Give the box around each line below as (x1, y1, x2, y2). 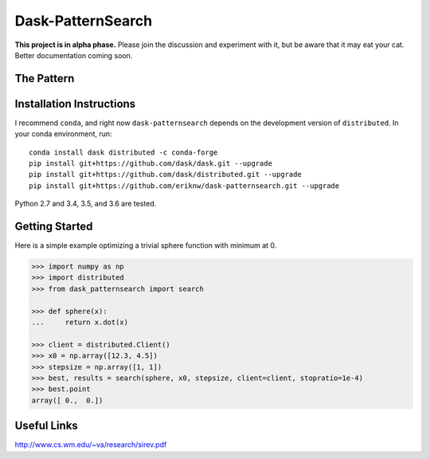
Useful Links (14, 419, 79, 433)
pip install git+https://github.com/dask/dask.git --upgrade (29, 159, 272, 168)
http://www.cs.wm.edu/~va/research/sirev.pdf (14, 440, 167, 449)
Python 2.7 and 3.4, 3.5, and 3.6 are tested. (14, 199, 157, 209)
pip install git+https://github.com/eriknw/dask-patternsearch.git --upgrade (29, 181, 340, 190)
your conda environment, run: (14, 129, 112, 139)
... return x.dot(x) (31, 318, 129, 327)
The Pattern (14, 72, 75, 85)
